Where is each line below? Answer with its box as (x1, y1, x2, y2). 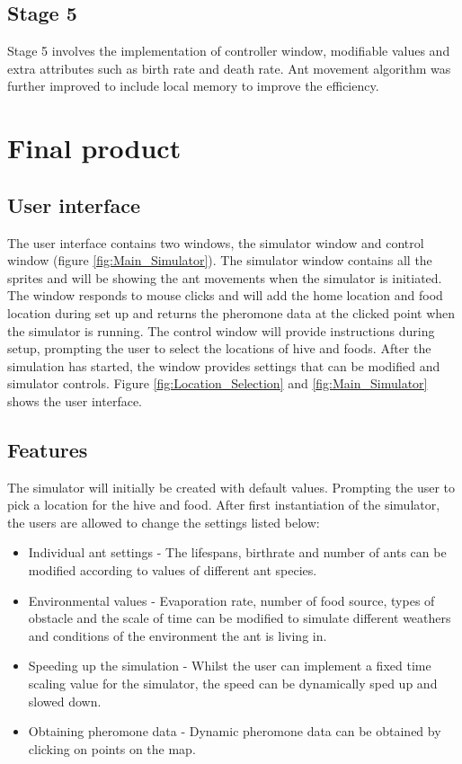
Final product (7, 129, 182, 166)
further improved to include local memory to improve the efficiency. (7, 76, 379, 95)
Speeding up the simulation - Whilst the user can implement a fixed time (28, 656, 431, 675)
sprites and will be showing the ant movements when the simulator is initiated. (7, 268, 442, 287)
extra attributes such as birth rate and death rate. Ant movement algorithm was (7, 58, 451, 77)
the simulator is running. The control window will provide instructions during (7, 321, 435, 340)
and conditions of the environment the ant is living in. (28, 626, 327, 644)
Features (7, 435, 88, 463)
